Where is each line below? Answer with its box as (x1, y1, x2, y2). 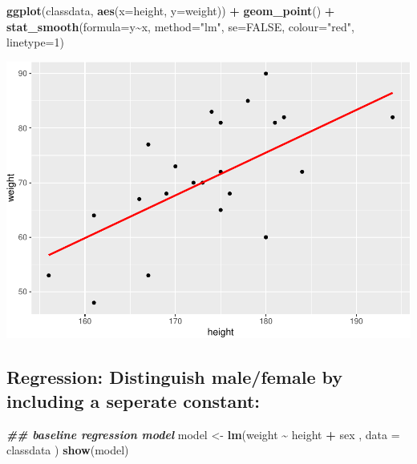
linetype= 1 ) (6, 34, 64, 50)
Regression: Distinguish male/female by (6, 365, 343, 389)
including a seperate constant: (6, 388, 261, 413)
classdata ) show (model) (6, 442, 129, 458)
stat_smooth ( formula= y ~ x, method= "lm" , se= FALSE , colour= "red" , (6, 18, 354, 34)
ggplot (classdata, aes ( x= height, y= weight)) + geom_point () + (6, 2, 335, 18)
